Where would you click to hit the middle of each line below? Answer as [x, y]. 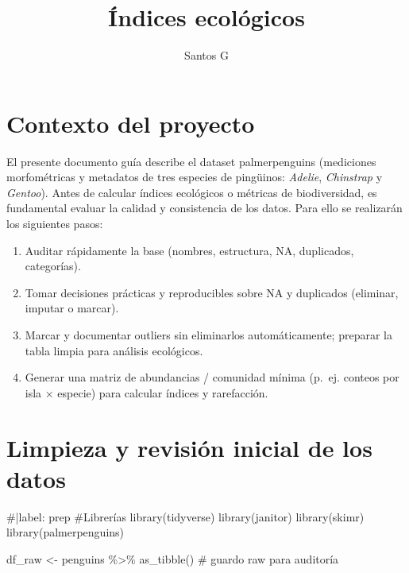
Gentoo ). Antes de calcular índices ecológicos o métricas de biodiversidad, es [192, 192]
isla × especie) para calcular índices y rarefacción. [147, 392]
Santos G [206, 55]
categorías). [53, 266]
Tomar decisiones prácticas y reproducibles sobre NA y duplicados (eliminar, [212, 292]
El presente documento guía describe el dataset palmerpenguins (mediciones [191, 161]
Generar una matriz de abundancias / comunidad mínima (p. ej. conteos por [212, 377]
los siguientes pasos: [55, 224]
